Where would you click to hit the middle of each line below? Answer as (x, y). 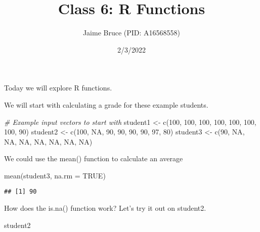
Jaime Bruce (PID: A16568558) (132, 33)
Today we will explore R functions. (58, 88)
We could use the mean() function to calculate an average (94, 158)
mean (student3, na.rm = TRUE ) (55, 175)
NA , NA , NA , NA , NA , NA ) (48, 141)
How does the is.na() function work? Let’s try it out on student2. (105, 208)
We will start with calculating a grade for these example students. (106, 104)
